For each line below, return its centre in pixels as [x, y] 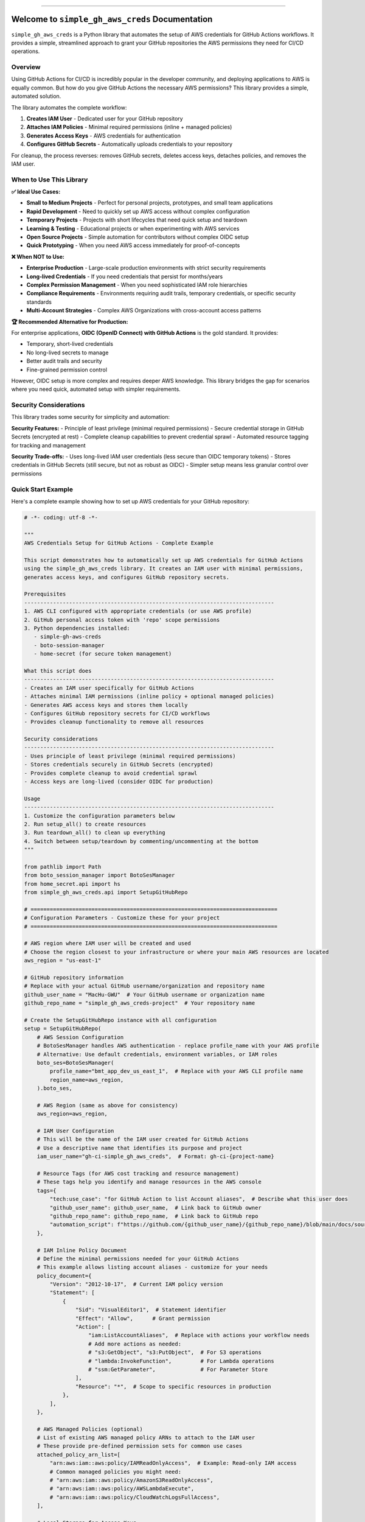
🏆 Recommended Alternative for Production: [70, 321]
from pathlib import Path [63, 867]
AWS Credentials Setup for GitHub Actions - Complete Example [119, 543]
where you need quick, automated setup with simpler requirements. [96, 389]
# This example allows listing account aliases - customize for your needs [152, 1267]
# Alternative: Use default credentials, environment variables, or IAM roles [157, 1054]
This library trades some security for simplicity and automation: [91, 417]
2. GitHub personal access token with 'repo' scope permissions [122, 620]
